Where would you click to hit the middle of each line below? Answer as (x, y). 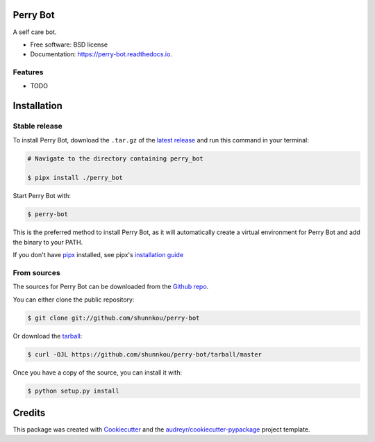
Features (28, 72)
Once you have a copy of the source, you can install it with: (98, 373)
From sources (36, 272)
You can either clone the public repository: (74, 300)
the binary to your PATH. (48, 242)
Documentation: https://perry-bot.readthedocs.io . (101, 54)
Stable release (37, 126)
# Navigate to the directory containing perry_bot (116, 158)
